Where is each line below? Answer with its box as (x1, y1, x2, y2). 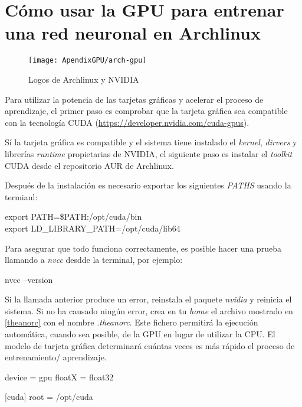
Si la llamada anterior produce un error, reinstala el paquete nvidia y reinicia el (5, 293, 292, 305)
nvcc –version (5, 273, 53, 285)
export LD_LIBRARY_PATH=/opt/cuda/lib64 (5, 222, 180, 234)
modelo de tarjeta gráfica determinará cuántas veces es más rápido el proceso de (5, 339, 295, 351)
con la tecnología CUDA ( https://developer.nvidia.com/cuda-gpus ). (5, 116, 250, 128)
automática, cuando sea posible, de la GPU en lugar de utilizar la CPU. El (5, 328, 275, 340)
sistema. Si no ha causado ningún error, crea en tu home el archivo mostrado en (5, 304, 293, 317)
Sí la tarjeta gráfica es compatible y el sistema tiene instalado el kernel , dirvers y (5, 136, 297, 148)
